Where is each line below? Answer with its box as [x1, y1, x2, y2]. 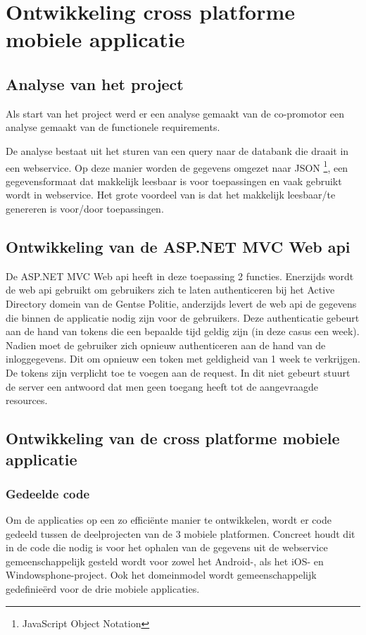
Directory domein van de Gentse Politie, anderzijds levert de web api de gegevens [6, 296, 357, 310]
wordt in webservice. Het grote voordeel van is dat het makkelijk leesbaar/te [6, 187, 336, 202]
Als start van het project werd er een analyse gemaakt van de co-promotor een [6, 106, 345, 120]
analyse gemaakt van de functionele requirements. [6, 120, 220, 134]
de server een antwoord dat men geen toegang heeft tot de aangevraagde [6, 379, 318, 394]
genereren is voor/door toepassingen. [6, 201, 164, 215]
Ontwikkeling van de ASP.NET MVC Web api [6, 235, 351, 257]
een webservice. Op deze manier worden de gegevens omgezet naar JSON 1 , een [6, 158, 348, 175]
